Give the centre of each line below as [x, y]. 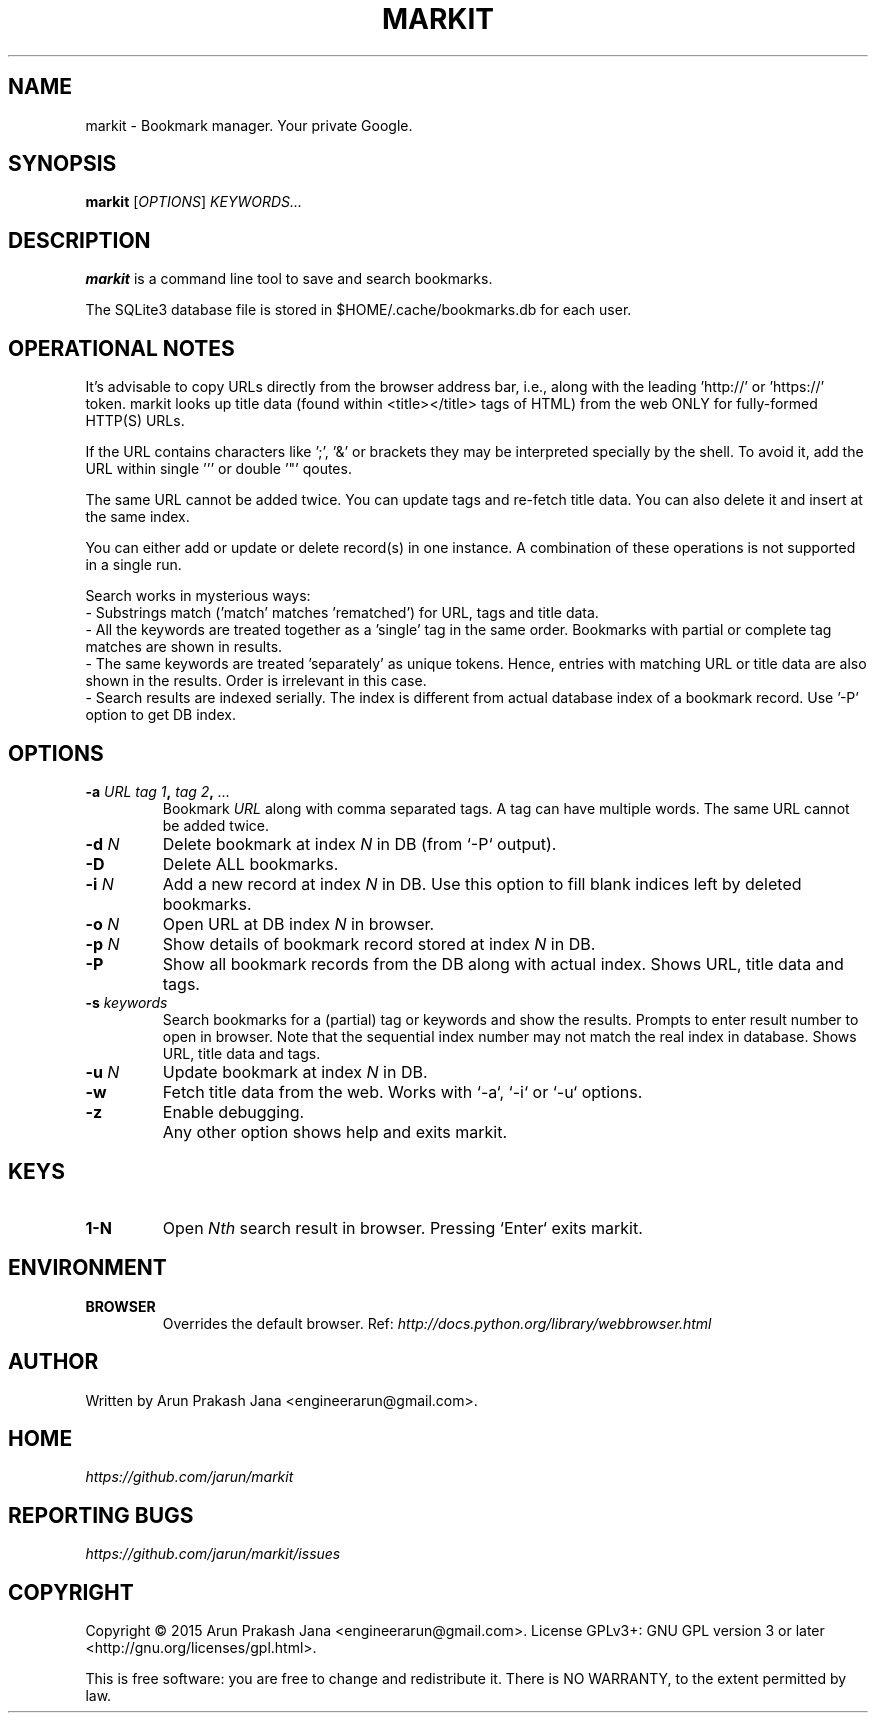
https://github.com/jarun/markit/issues [213, 1554]
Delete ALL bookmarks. [250, 863]
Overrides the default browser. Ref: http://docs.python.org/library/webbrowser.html [437, 1323]
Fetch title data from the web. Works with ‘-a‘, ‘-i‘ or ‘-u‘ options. [402, 1091]
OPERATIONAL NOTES [121, 348]
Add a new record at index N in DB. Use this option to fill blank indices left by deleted [482, 883]
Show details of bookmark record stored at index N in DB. [379, 943]
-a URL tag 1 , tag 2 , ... [158, 791]
